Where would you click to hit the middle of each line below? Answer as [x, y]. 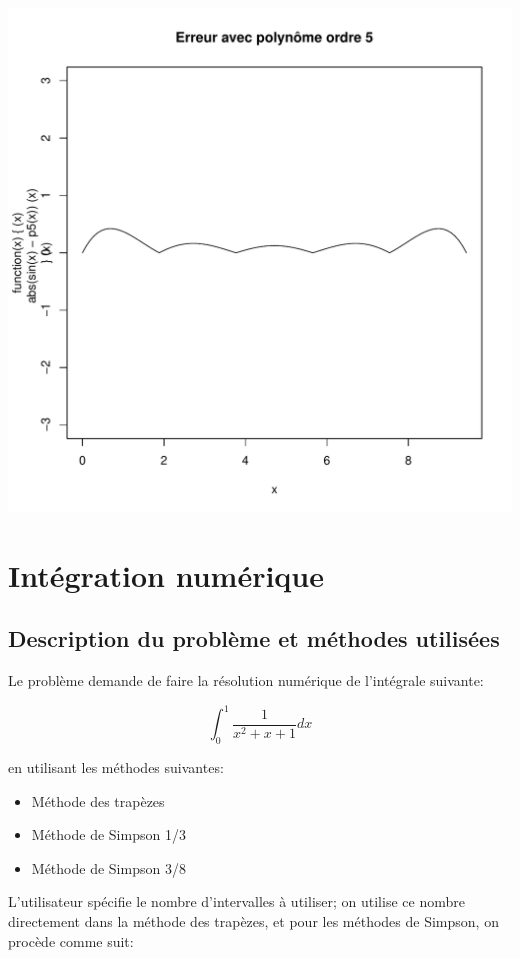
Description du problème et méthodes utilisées [254, 638]
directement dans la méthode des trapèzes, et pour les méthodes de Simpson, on [253, 921]
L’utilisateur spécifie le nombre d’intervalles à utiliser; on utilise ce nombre [236, 901]
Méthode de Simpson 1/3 [108, 834]
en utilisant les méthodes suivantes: [116, 767]
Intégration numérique [166, 574]
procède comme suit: [71, 940]
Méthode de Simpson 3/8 [108, 867]
